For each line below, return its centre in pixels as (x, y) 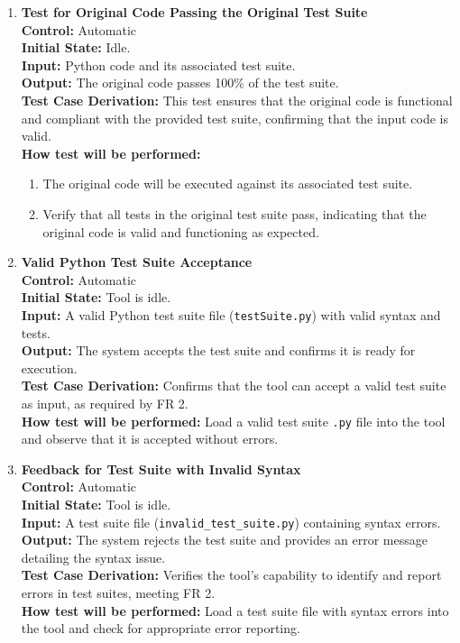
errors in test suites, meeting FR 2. (118, 592)
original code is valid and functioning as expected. (181, 231)
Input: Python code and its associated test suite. (158, 64)
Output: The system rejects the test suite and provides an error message (224, 540)
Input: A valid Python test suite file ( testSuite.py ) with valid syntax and (231, 314)
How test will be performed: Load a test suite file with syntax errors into (235, 610)
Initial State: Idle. (76, 47)
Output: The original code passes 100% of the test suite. (180, 83)
